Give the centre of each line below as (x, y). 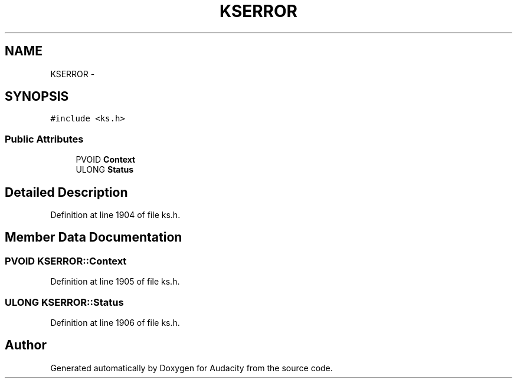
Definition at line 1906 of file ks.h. (115, 323)
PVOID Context (106, 160)
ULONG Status (105, 170)
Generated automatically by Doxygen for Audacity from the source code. (192, 368)
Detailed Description (66, 192)
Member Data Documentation (94, 237)
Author (26, 345)
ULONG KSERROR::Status (64, 302)
